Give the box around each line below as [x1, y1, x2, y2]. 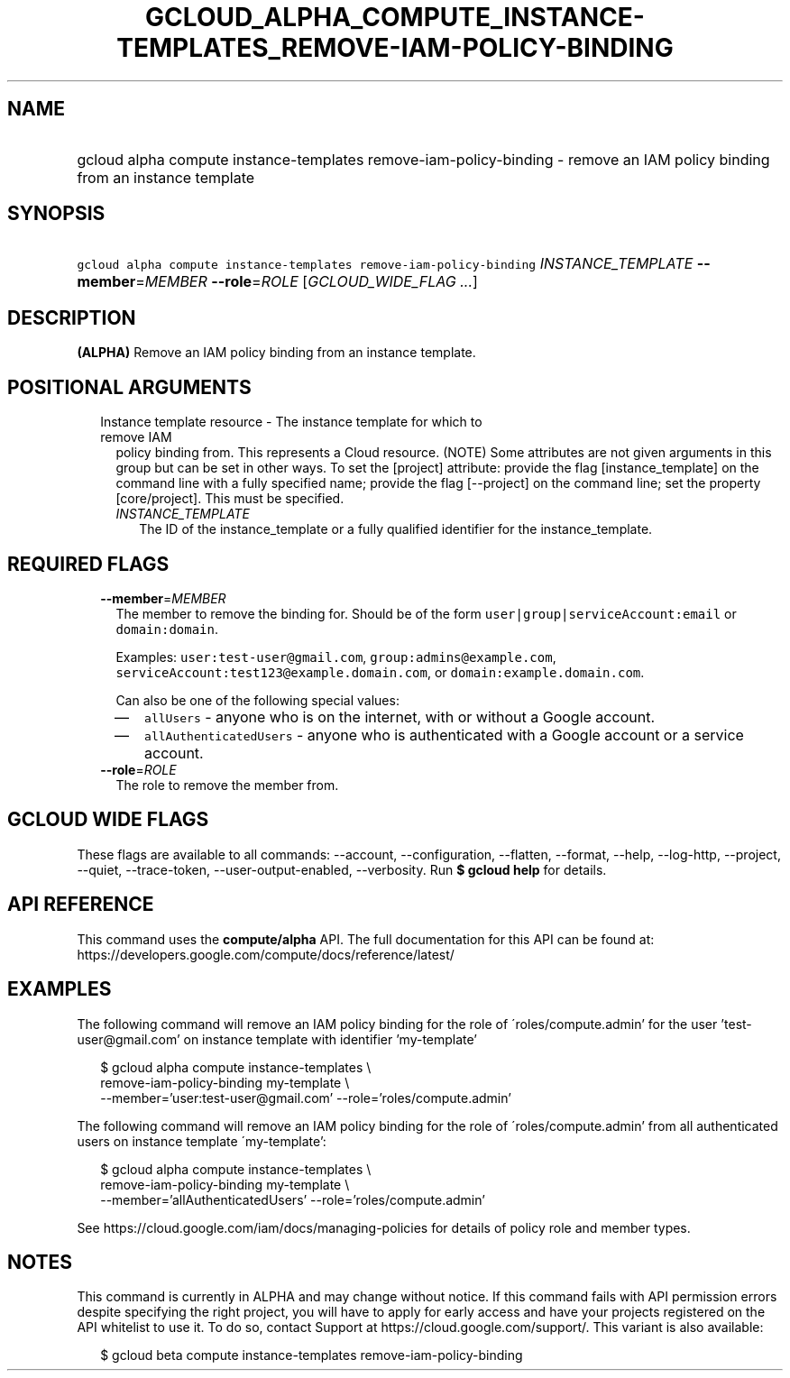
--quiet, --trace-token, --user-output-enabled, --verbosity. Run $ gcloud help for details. [77, 861, 607, 877]
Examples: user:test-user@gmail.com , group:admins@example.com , [115, 648, 556, 665]
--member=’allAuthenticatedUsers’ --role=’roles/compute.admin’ [100, 1191, 485, 1208]
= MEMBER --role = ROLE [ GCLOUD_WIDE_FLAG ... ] [135, 272, 478, 291]
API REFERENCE [7, 893, 154, 916]
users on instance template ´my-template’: [77, 1133, 326, 1149]
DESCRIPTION [7, 306, 136, 329]
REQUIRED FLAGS [7, 552, 170, 575]
